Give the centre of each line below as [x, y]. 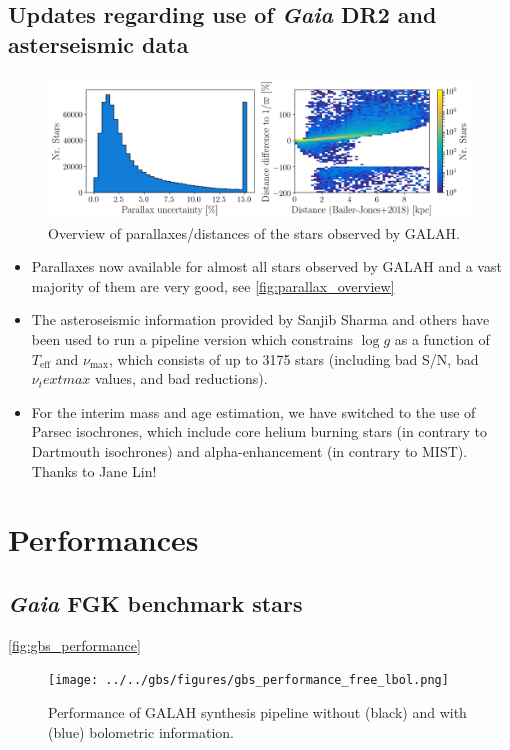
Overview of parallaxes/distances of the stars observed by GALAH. [254, 232]
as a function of [442, 339]
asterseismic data [98, 43]
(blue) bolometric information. [141, 731]
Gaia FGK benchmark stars [155, 602]
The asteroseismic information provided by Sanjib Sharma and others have [260, 319]
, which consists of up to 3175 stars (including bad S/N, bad [293, 358]
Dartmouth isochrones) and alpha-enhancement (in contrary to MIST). [249, 450]
